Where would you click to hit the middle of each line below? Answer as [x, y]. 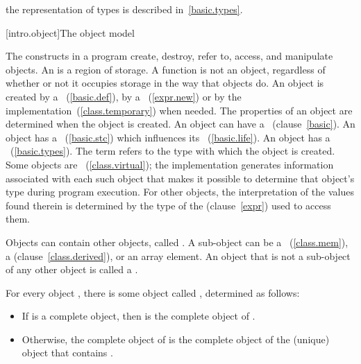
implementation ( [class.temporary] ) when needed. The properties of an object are [179, 110]
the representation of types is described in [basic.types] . [124, 9]
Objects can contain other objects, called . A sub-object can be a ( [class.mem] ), [177, 242]
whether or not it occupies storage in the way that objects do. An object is [165, 83]
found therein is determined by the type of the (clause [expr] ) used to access [168, 205]
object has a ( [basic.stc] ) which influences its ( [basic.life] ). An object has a [168, 137]
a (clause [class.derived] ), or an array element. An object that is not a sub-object [178, 255]
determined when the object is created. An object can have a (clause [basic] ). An [180, 124]
